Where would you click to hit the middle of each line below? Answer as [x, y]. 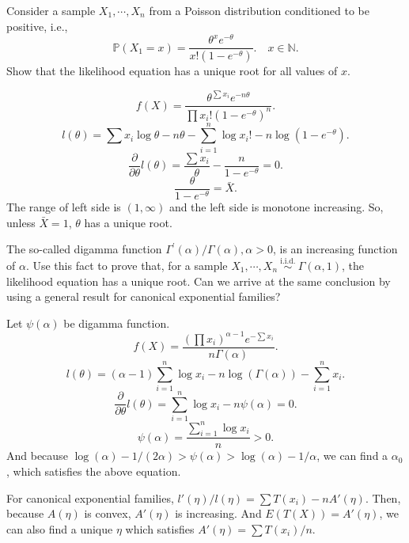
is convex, [108, 513]
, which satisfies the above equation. [94, 471]
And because [37, 456]
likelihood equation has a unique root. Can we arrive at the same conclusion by [199, 281]
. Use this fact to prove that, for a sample [127, 265]
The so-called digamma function [84, 249]
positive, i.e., [37, 26]
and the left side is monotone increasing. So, [276, 206]
